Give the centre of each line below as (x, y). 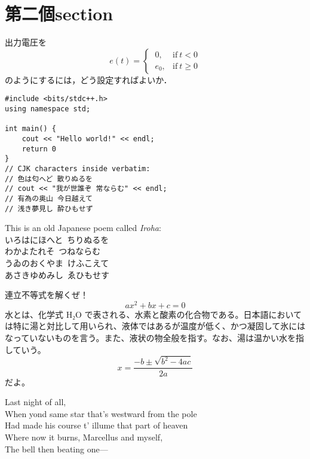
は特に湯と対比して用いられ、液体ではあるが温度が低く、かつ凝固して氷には (155, 326)
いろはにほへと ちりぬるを (57, 239)
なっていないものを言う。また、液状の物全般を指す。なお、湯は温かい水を (151, 338)
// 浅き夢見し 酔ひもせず (49, 209)
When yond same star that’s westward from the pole (101, 413)
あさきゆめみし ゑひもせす (57, 274)
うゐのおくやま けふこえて (57, 262)
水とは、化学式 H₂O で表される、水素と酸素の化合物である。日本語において (154, 314)
